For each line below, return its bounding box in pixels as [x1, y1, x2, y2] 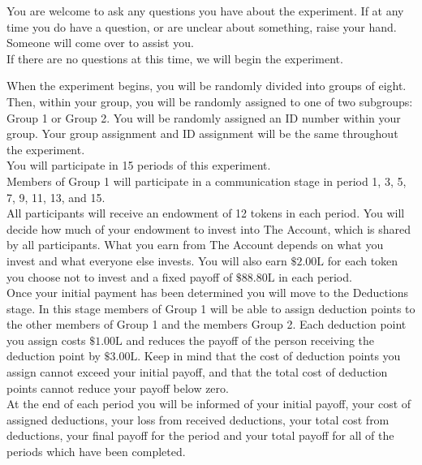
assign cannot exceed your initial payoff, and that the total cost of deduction [6, 364, 388, 381]
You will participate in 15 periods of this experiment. [6, 157, 271, 174]
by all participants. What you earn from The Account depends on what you [6, 236, 384, 253]
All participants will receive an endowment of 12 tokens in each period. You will [6, 205, 405, 222]
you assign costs [6, 331, 86, 348]
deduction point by [6, 347, 101, 364]
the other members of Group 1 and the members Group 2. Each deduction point [6, 316, 407, 333]
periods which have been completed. [6, 443, 186, 460]
